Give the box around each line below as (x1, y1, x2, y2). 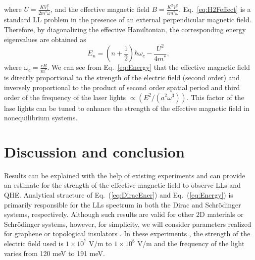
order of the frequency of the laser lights (4, 92, 126, 102)
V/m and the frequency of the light (137, 238, 245, 248)
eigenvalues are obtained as (4, 34, 86, 44)
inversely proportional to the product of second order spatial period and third (4, 82, 240, 92)
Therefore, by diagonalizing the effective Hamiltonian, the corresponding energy (4, 24, 246, 35)
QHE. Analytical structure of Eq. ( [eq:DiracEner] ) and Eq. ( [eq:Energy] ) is (4, 190, 233, 200)
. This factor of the (186, 92, 244, 102)
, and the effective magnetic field (51, 4, 150, 14)
